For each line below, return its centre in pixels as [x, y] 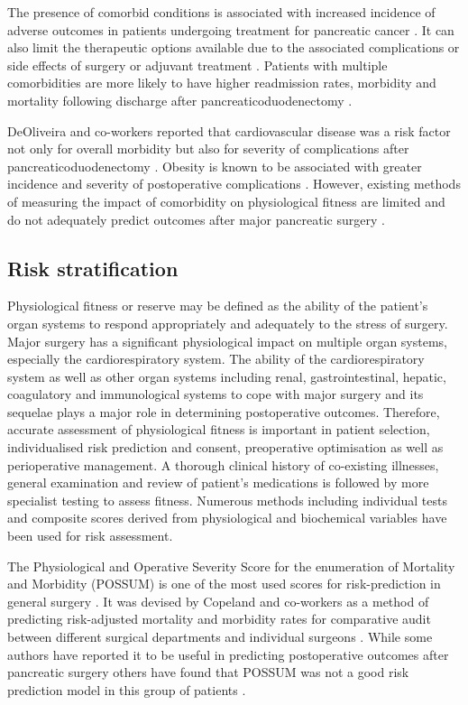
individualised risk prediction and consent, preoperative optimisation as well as [225, 447]
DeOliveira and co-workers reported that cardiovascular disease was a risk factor [229, 130]
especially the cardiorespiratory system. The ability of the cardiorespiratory [216, 359]
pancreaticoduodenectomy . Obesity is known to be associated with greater [215, 166]
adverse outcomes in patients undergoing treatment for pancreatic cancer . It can [231, 29]
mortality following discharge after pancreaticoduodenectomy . [180, 100]
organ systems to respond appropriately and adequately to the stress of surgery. [228, 323]
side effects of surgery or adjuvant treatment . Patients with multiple [197, 65]
